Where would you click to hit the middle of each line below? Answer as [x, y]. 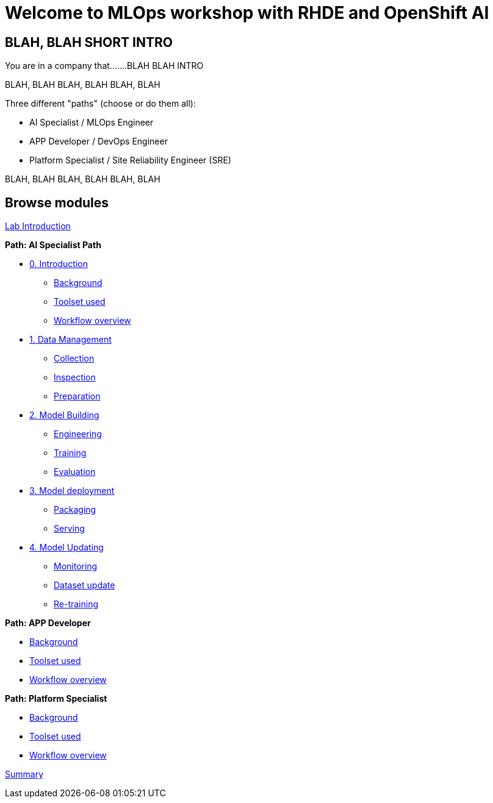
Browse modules [57, 202]
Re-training [76, 604]
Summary [24, 774]
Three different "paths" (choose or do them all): [100, 104]
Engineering [78, 434]
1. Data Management [70, 340]
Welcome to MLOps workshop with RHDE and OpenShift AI [247, 13]
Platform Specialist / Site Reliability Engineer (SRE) [130, 160]
